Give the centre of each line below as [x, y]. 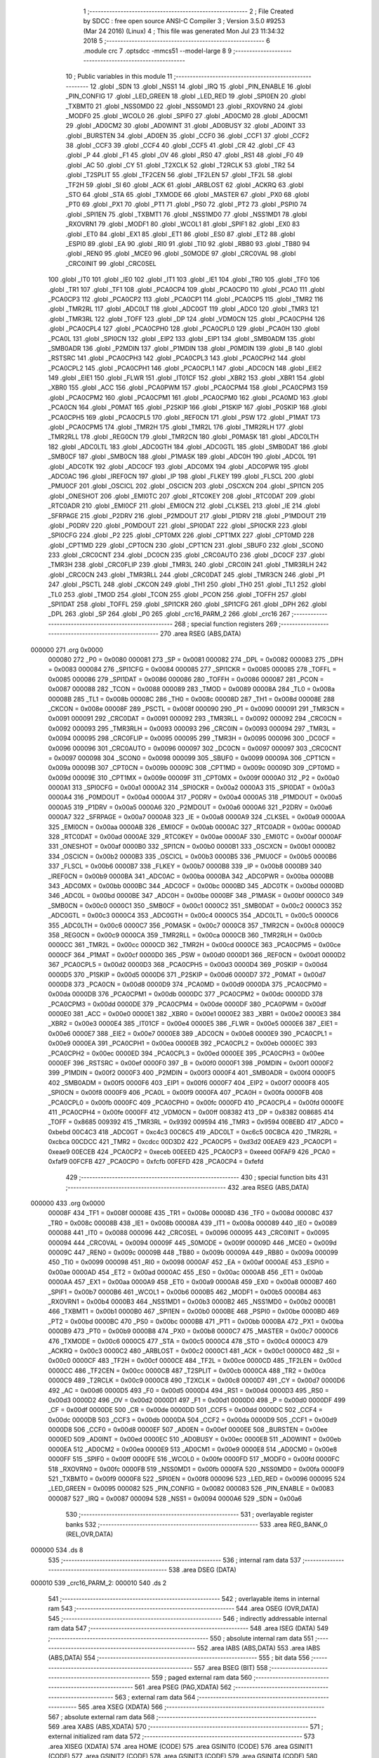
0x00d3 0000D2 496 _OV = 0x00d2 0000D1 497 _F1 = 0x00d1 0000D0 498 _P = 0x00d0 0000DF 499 [197, 1400]
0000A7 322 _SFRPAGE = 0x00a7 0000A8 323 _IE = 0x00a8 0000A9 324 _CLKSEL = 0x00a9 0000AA [197, 817]
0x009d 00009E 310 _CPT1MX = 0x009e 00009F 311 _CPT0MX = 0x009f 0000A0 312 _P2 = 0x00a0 [194, 778]
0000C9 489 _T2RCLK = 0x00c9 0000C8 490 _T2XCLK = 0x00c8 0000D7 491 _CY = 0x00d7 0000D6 [197, 1380]
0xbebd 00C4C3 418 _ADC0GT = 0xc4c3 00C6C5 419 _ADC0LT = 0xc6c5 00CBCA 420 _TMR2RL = [193, 1131]
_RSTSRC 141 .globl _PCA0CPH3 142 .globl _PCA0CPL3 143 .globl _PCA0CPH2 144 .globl [177, 358]
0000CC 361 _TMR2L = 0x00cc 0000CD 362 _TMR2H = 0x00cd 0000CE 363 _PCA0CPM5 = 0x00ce [194, 945]
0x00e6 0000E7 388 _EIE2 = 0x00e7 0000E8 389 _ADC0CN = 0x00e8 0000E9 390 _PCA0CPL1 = [191, 1033]
